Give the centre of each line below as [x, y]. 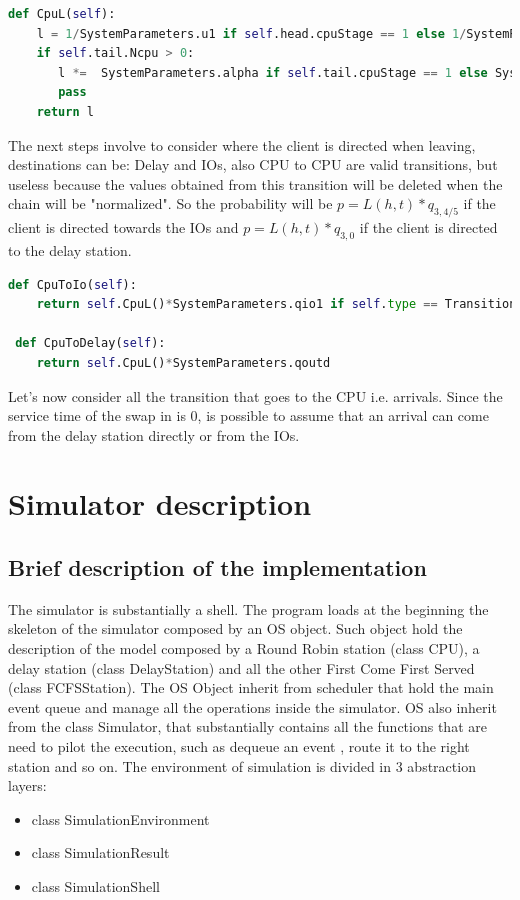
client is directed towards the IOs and [123, 227]
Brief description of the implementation [217, 567]
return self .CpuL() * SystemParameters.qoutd [183, 362]
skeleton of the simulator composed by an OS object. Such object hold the [235, 628]
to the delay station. [70, 249]
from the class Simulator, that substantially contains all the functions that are [247, 726]
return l [65, 111]
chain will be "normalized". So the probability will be [170, 203]
